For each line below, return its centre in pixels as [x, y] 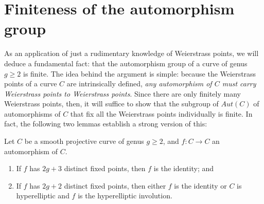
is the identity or [200, 185]
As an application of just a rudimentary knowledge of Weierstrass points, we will [131, 53]
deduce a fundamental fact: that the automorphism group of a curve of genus [126, 63]
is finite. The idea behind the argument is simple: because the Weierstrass [140, 73]
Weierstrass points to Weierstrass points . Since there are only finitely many [122, 93]
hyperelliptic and [43, 196]
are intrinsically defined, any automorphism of [139, 84]
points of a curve [31, 84]
